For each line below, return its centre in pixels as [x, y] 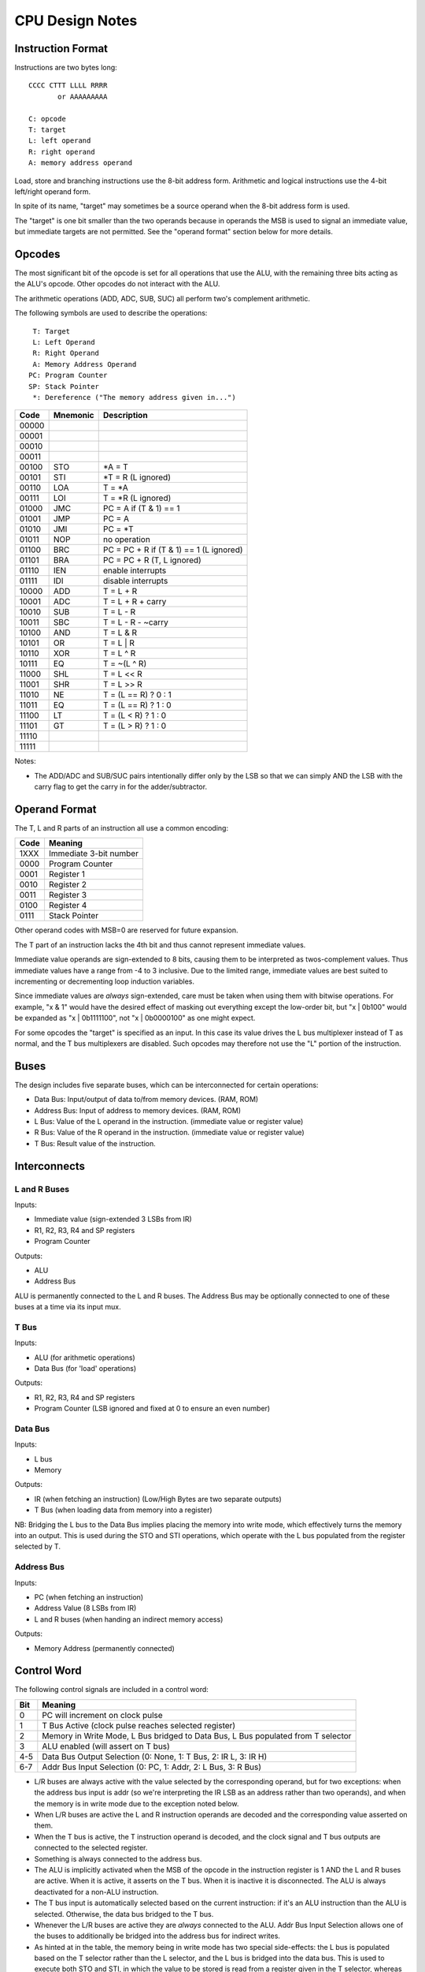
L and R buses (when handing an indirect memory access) [129, 1619]
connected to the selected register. [91, 1848]
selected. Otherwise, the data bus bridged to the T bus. [124, 1914]
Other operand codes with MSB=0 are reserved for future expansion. [127, 930]
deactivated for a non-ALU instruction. [96, 1892]
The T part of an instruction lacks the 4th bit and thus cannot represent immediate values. [160, 945]
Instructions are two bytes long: [66, 68]
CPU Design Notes [76, 21]
